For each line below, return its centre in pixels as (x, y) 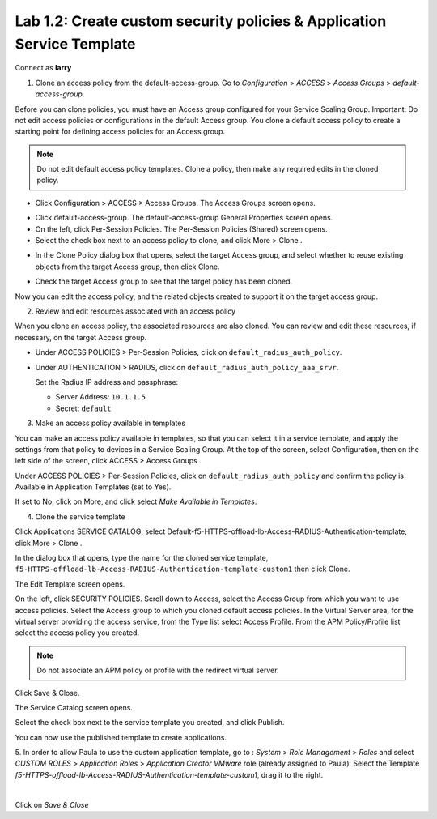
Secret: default (83, 408)
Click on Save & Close (52, 804)
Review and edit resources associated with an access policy (136, 311)
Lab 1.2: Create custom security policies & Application (201, 21)
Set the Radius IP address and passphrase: (107, 382)
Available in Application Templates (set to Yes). (93, 487)
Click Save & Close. (47, 693)
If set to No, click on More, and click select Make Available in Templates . (136, 501)
